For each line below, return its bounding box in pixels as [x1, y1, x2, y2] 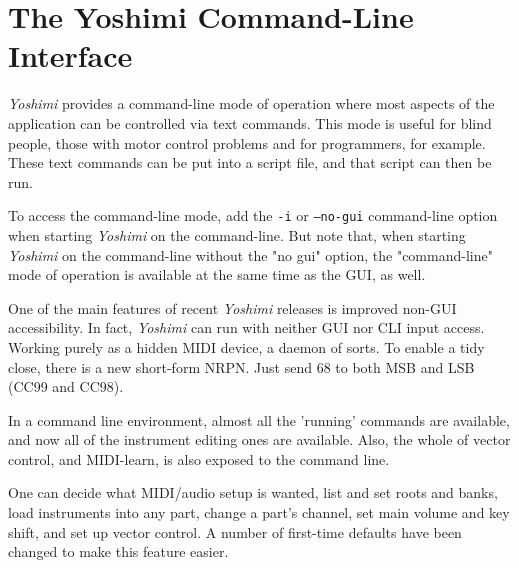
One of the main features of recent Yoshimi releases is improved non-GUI [8, 297, 457, 318]
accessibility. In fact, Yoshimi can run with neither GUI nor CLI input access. [8, 317, 485, 338]
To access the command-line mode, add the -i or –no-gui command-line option [8, 205, 498, 226]
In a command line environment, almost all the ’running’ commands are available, [8, 409, 510, 430]
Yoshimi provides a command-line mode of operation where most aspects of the [8, 93, 495, 114]
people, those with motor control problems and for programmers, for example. [8, 132, 486, 153]
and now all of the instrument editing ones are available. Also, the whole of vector [8, 429, 511, 450]
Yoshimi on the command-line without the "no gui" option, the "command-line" [8, 244, 493, 265]
